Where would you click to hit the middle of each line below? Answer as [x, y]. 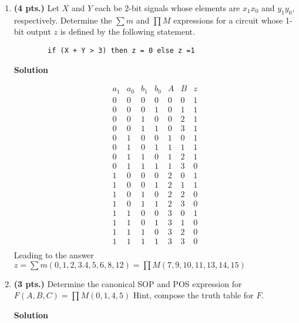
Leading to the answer [54, 255]
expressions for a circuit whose [228, 20]
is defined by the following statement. [127, 31]
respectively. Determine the [63, 20]
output [39, 31]
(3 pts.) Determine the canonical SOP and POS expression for [128, 283]
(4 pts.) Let [36, 8]
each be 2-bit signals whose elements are [167, 8]
